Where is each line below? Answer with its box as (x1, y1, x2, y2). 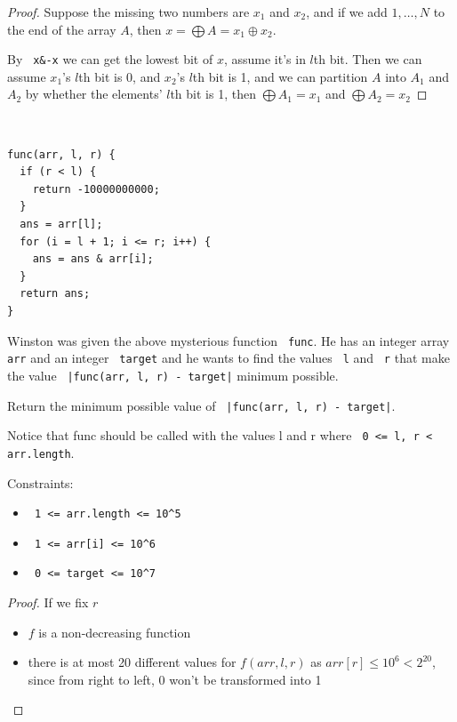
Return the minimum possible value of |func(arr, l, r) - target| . (7, 396, 396, 414)
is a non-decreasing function (38, 622, 191, 641)
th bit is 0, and (78, 67, 161, 85)
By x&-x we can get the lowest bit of (7, 50, 213, 68)
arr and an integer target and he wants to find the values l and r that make (7, 349, 450, 367)
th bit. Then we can (313, 50, 422, 68)
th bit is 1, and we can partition (192, 67, 368, 85)
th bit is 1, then (170, 84, 256, 103)
